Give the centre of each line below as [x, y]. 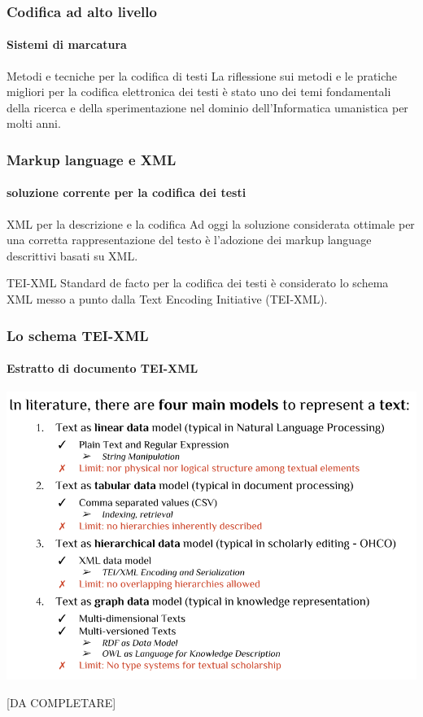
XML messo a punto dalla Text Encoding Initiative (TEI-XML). [167, 299]
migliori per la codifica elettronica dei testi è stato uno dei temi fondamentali [199, 92]
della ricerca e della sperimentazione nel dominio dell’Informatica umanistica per [207, 107]
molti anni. [34, 123]
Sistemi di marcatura [67, 44]
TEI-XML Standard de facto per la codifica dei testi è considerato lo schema [198, 283]
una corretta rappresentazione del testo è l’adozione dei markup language [189, 240]
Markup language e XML [92, 159]
